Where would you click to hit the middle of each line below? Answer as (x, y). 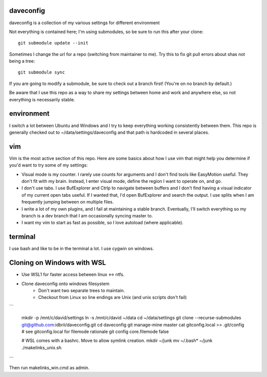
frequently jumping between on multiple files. (67, 202)
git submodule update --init (53, 43)
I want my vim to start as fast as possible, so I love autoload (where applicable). (103, 223)
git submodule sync (42, 72)
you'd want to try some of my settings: (48, 165)
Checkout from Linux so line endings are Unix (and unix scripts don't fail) (113, 297)
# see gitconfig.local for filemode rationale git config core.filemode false (95, 332)
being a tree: (22, 61)
